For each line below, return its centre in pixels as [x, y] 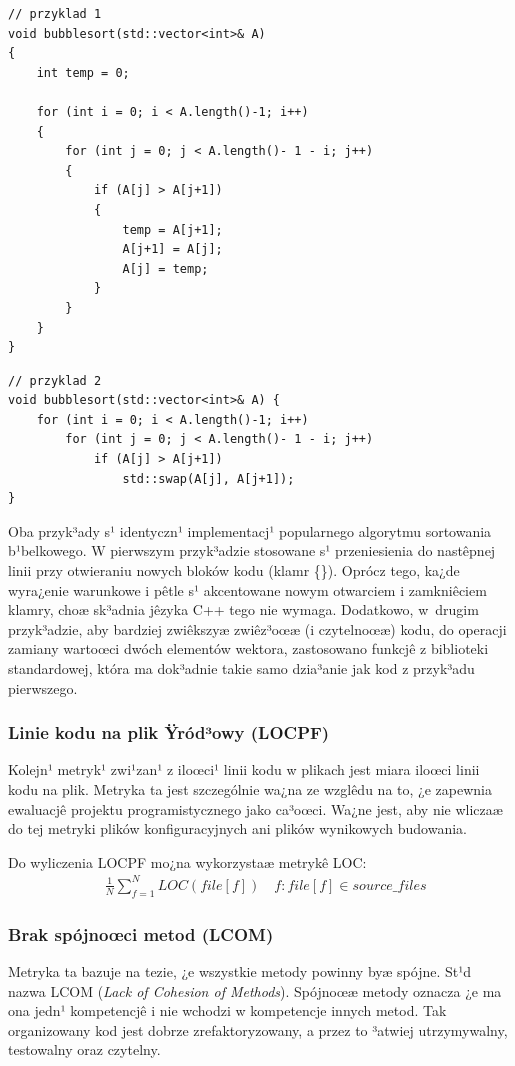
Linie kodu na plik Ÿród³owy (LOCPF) [169, 732]
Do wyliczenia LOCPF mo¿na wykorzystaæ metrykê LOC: [187, 861]
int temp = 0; [83, 72]
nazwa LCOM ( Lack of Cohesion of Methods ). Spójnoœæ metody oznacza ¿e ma [255, 990]
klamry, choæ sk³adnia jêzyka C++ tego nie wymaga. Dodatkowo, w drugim [243, 609]
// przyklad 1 [55, 14]
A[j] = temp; [165, 268]
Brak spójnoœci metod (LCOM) [141, 933]
